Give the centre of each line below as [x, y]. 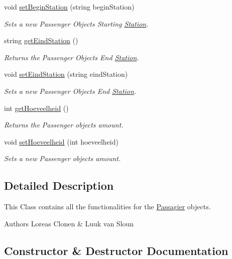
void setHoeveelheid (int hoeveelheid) [61, 141]
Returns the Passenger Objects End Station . [72, 57]
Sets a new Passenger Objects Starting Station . [76, 23]
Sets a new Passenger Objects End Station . [70, 91]
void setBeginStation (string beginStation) [69, 7]
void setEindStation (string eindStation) [66, 74]
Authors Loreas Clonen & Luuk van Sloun [69, 223]
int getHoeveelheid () [36, 108]
